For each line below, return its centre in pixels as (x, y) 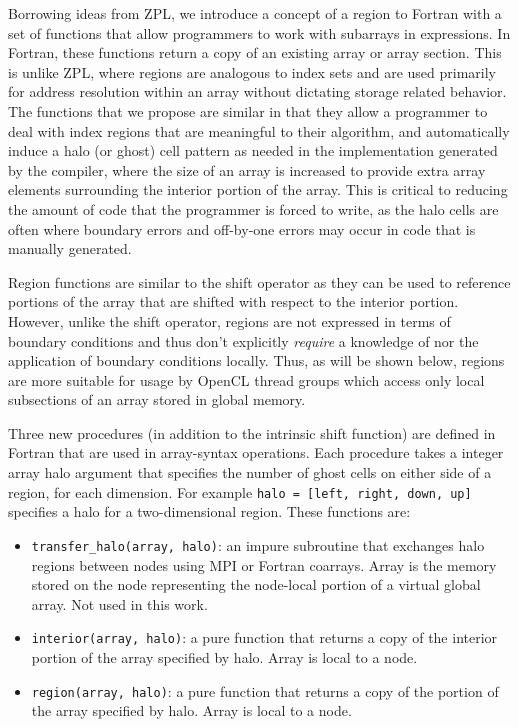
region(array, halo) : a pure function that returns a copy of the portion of (265, 690)
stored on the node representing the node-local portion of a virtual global (256, 584)
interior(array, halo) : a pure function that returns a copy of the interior (264, 637)
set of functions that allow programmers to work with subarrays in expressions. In (259, 32)
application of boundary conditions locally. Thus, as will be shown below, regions (256, 360)
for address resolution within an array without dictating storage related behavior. (257, 91)
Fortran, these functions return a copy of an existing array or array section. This (255, 52)
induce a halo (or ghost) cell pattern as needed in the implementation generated (253, 150)
